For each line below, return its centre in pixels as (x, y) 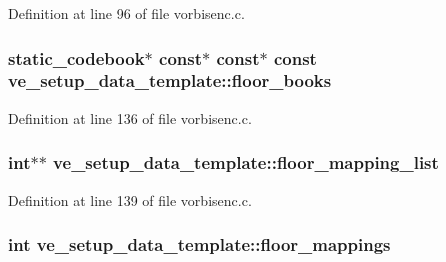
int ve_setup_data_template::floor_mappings (199, 244)
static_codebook (76, 57)
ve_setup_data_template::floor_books (170, 80)
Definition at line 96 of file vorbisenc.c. (126, 13)
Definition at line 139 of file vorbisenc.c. (130, 199)
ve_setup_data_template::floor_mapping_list (246, 162)
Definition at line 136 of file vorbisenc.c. (130, 117)
